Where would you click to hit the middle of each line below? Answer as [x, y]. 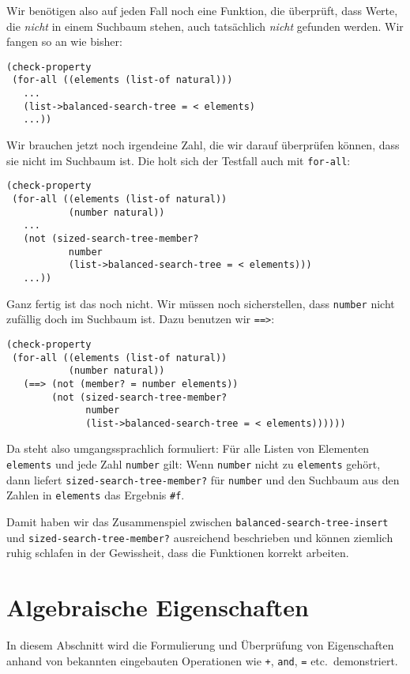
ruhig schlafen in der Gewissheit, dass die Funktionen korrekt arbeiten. [178, 553]
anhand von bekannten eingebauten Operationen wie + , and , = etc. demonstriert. [202, 660]
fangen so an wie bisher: [64, 41]
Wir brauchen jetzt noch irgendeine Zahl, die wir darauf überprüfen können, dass [203, 145]
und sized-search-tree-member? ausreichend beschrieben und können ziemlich [200, 537]
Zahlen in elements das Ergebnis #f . [96, 495]
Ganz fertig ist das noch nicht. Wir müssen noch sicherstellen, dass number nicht [201, 303]
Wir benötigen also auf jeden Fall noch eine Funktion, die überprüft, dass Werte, [202, 10]
